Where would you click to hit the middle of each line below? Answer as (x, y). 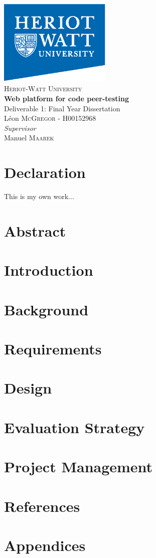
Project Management (79, 467)
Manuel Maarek (29, 138)
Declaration (45, 172)
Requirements (53, 349)
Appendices (45, 545)
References (42, 506)
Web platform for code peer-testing (67, 99)
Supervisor (20, 128)
